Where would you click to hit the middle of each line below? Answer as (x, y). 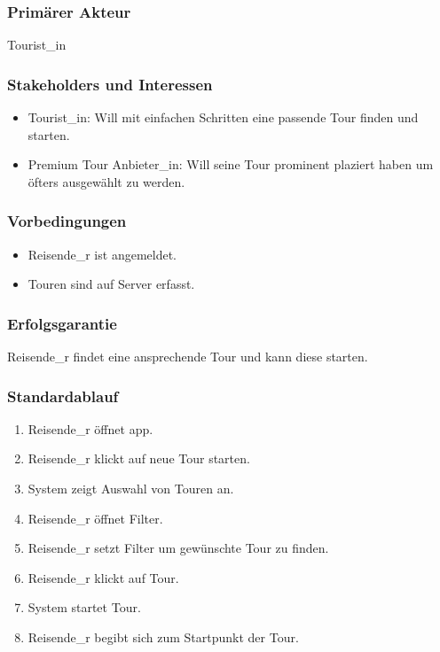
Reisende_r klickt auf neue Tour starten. (139, 458)
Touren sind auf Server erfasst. (111, 284)
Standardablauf (63, 396)
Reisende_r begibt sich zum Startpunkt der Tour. (163, 637)
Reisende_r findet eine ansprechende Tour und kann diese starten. (188, 357)
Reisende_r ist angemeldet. (102, 254)
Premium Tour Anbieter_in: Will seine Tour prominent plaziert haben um (231, 164)
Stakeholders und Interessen (110, 84)
